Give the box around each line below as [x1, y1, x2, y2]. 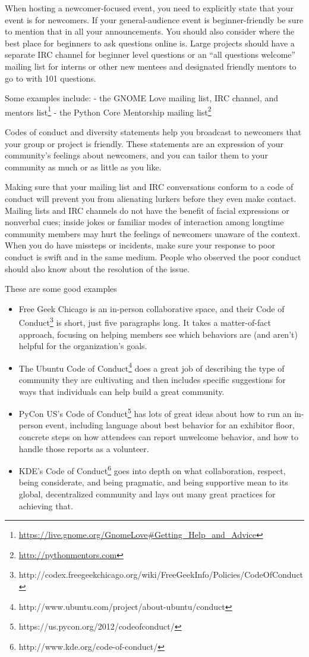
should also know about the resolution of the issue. [5, 262, 190, 275]
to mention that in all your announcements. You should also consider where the [5, 25, 295, 38]
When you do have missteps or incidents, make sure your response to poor [5, 239, 275, 251]
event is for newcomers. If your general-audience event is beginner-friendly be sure [5, 13, 304, 26]
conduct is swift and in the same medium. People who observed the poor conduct [5, 250, 301, 263]
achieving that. [18, 499, 73, 512]
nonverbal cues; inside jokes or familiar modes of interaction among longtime [5, 216, 284, 228]
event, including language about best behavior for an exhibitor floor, [45, 419, 295, 431]
